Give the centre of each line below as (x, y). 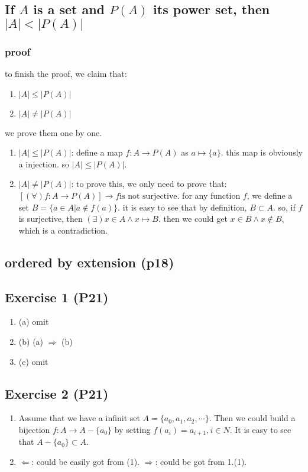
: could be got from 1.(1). (201, 461)
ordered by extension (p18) (90, 262)
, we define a (270, 195)
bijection (34, 429)
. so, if (284, 207)
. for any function (209, 195)
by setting (132, 429)
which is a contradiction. (63, 230)
